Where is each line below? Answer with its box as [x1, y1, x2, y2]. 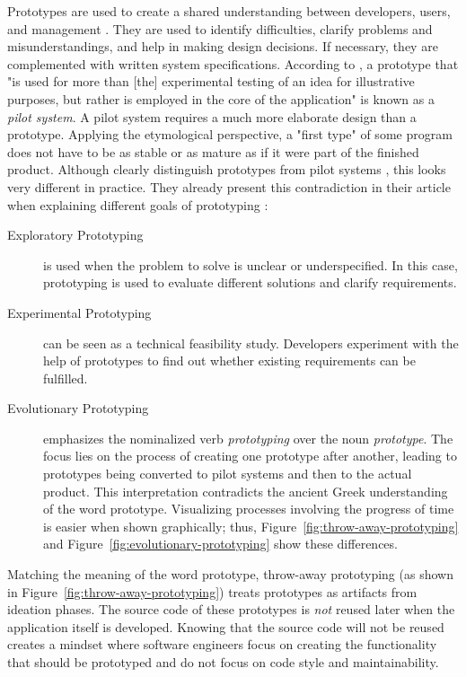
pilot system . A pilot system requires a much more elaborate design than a [7, 107, 417, 126]
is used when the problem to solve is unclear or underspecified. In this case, [43, 255, 458, 274]
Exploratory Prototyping [7, 225, 144, 244]
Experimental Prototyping [7, 303, 152, 321]
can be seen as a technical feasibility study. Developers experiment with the [43, 333, 459, 352]
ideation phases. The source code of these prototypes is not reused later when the [7, 600, 455, 619]
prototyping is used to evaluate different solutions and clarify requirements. [43, 273, 457, 292]
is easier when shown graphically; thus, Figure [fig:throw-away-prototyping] [43, 516, 459, 535]
